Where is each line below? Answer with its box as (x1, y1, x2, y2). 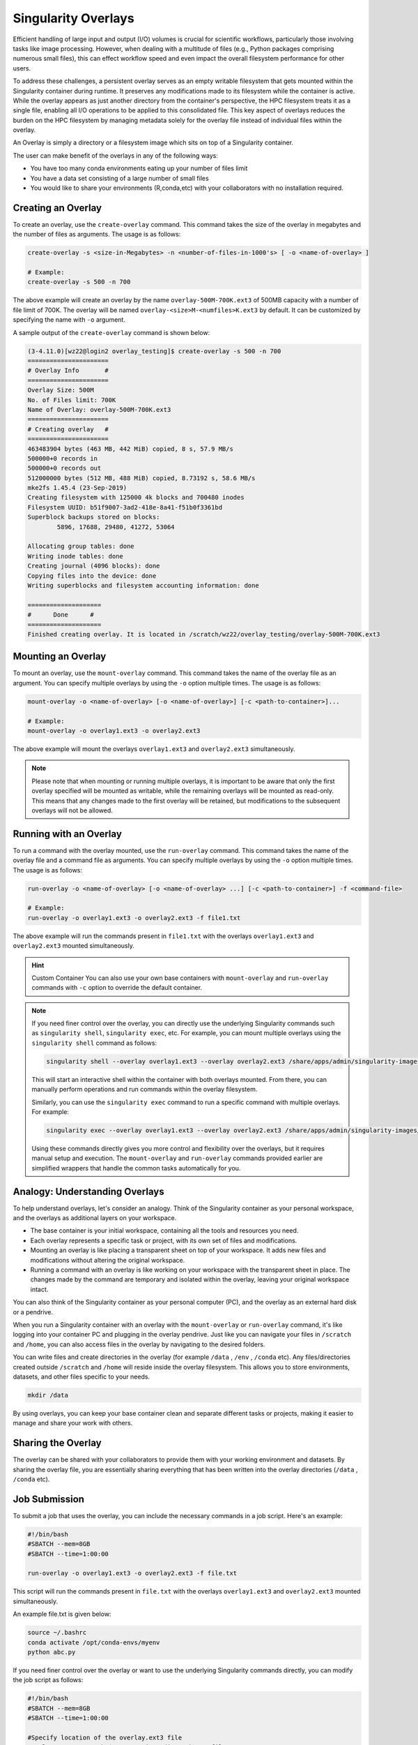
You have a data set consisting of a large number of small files (30, 174, 209, 182)
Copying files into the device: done (27, 572, 157, 579)
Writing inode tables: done (27, 552, 123, 560)
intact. (30, 1285, 49, 1293)
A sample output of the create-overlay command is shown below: (13, 328, 210, 336)
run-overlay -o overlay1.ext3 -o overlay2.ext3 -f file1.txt (27, 914, 241, 921)
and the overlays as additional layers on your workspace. (13, 1214, 177, 1222)
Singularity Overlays (13, 10, 135, 26)
